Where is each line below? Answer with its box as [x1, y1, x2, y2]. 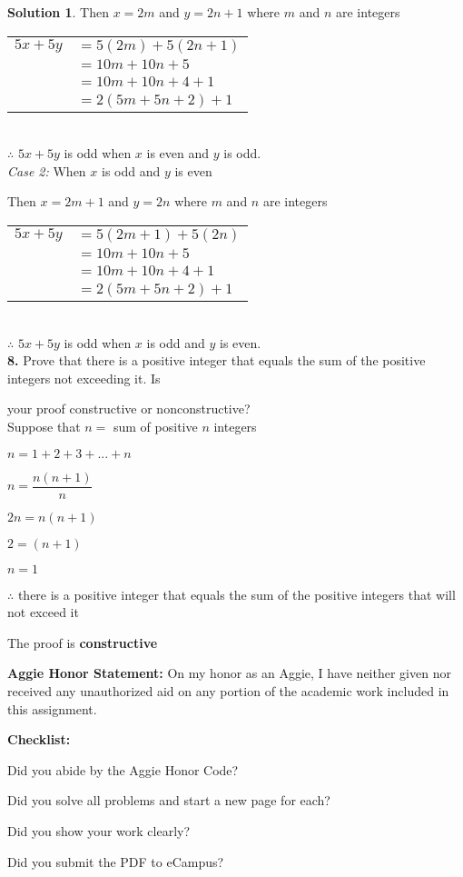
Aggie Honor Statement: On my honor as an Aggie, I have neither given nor [7, 663, 451, 683]
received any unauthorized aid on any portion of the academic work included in [7, 681, 449, 700]
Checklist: [7, 730, 71, 749]
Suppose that [7, 416, 81, 435]
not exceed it [7, 603, 79, 622]
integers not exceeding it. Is [7, 368, 161, 387]
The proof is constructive [7, 633, 158, 652]
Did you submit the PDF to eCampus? [7, 852, 224, 871]
